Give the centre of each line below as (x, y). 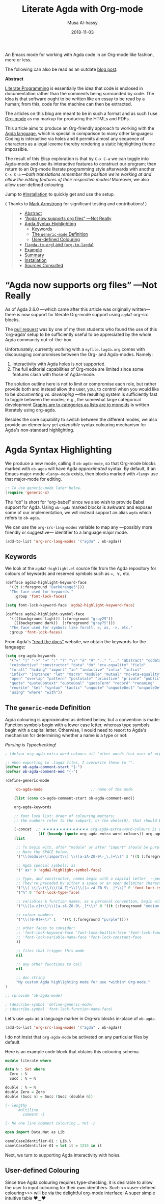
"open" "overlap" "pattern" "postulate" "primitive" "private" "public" (85, 679)
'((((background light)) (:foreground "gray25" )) (61, 619)
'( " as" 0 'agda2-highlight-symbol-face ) (59, 870)
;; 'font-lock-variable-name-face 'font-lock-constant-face (79, 937)
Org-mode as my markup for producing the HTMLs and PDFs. (68, 118)
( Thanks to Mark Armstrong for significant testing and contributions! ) (76, 204)
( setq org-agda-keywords (30, 656)
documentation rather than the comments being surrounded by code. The (80, 93)
